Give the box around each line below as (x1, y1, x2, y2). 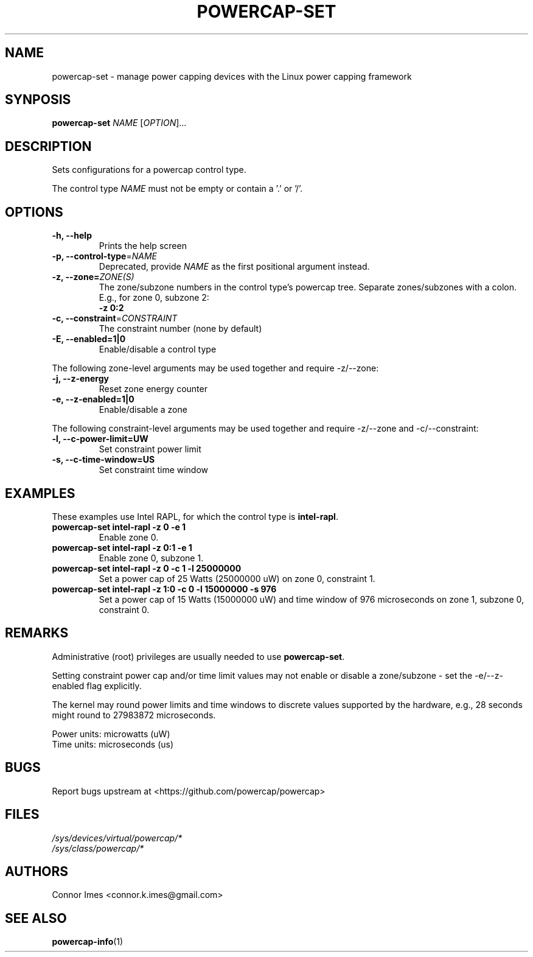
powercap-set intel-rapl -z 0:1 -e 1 (52, 542, 192, 553)
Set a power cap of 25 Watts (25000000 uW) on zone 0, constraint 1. (99, 573, 375, 584)
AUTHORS (5, 863, 69, 879)
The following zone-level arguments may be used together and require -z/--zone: (52, 363, 379, 374)
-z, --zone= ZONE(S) (52, 272, 134, 282)
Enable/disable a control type (99, 344, 217, 355)
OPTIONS (5, 204, 63, 220)
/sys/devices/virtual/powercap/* (52, 832, 183, 843)
